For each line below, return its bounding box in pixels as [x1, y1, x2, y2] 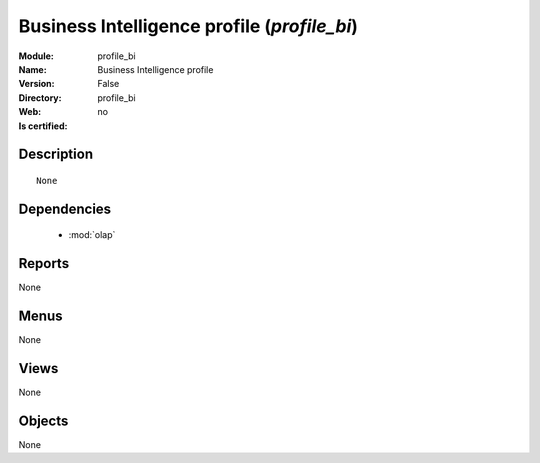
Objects [18, 412, 69, 429]
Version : [18, 78, 55, 90]
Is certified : [18, 120, 68, 132]
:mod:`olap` [68, 229, 116, 241]
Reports [18, 255, 70, 272]
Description [18, 146, 94, 163]
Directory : [18, 91, 62, 104]
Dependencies [18, 200, 112, 217]
